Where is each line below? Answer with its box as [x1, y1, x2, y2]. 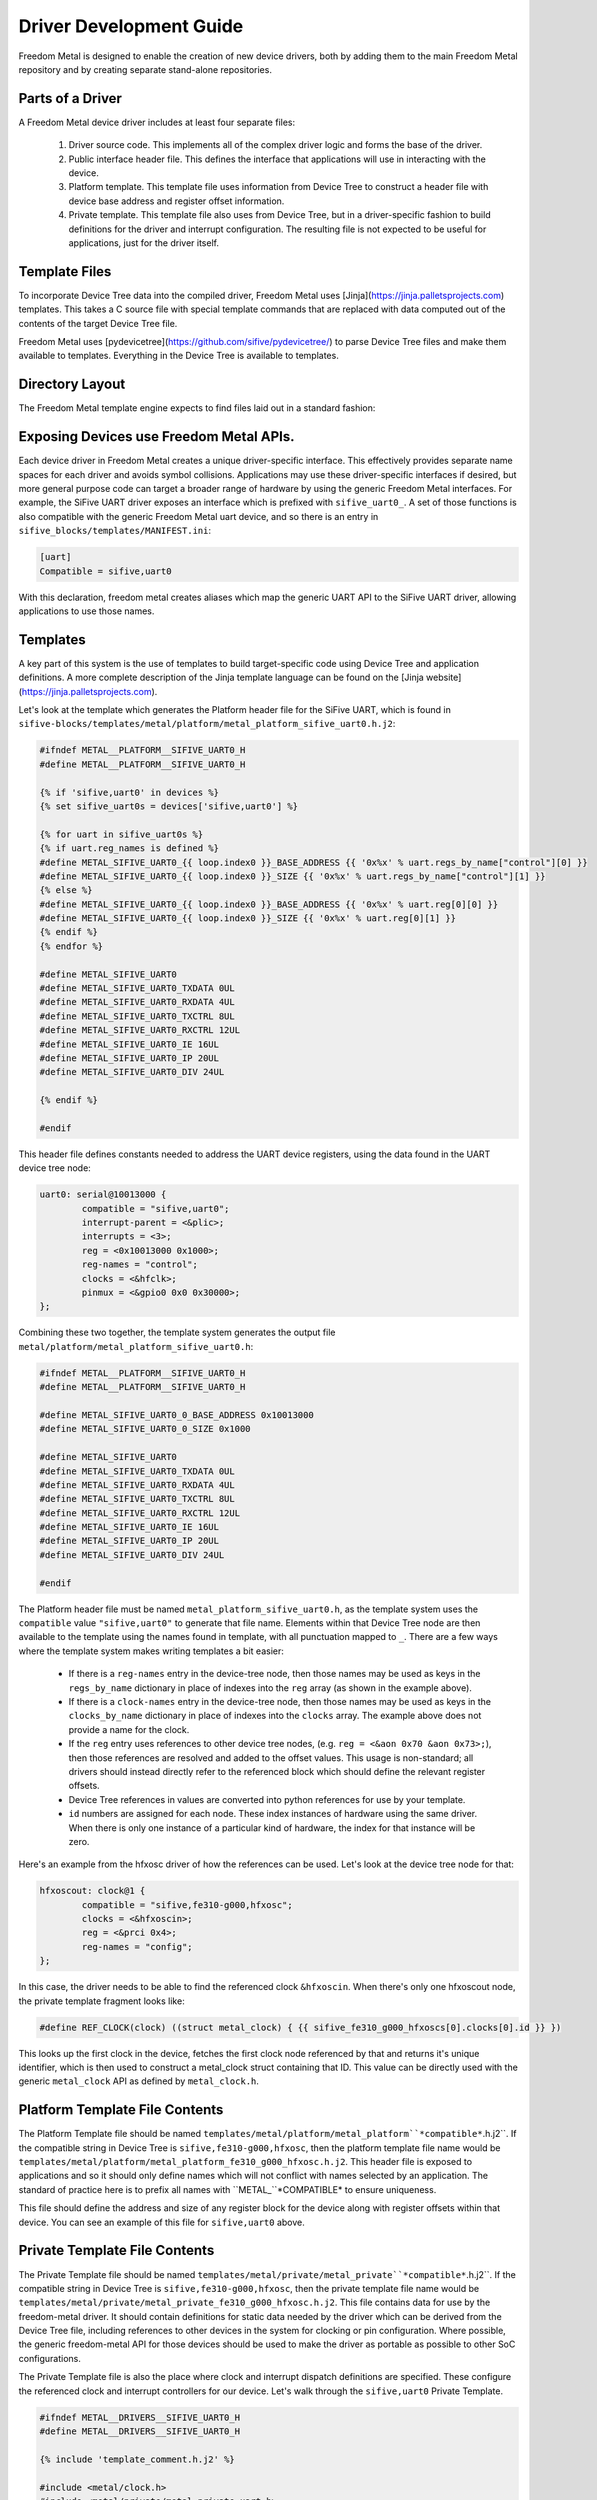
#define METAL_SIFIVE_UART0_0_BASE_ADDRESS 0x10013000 [39, 1409, 314, 1420]
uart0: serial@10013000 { [39, 1189, 167, 1200]
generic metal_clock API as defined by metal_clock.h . [18, 2075, 260, 2087]
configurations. [18, 2352, 82, 2364]
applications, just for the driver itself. [68, 236, 220, 249]
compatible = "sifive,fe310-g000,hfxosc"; [81, 1899, 294, 1910]
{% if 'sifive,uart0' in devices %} [39, 786, 220, 798]
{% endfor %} [39, 940, 104, 952]
